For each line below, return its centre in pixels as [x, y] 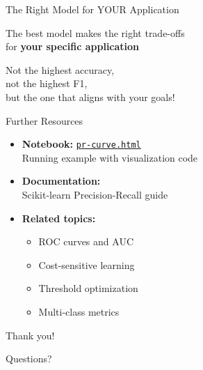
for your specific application [73, 46]
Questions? [29, 359]
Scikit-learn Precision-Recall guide [95, 194]
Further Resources [44, 120]
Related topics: [59, 218]
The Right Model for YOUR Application [92, 9]
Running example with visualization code [110, 157]
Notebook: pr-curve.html [81, 144]
